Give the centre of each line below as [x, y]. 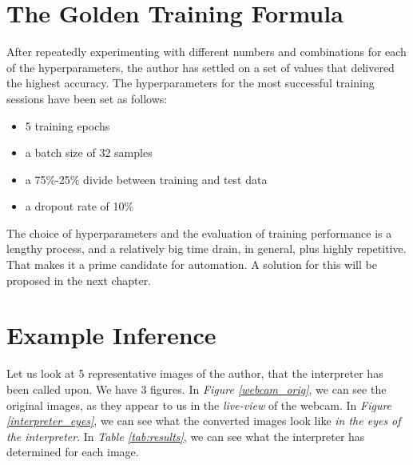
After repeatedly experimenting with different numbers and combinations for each [206, 52]
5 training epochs [68, 125]
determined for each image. [73, 452]
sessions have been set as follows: [87, 98]
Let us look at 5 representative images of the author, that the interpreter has [195, 373]
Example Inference [111, 335]
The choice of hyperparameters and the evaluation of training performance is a [199, 232]
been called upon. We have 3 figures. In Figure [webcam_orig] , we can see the [197, 389]
